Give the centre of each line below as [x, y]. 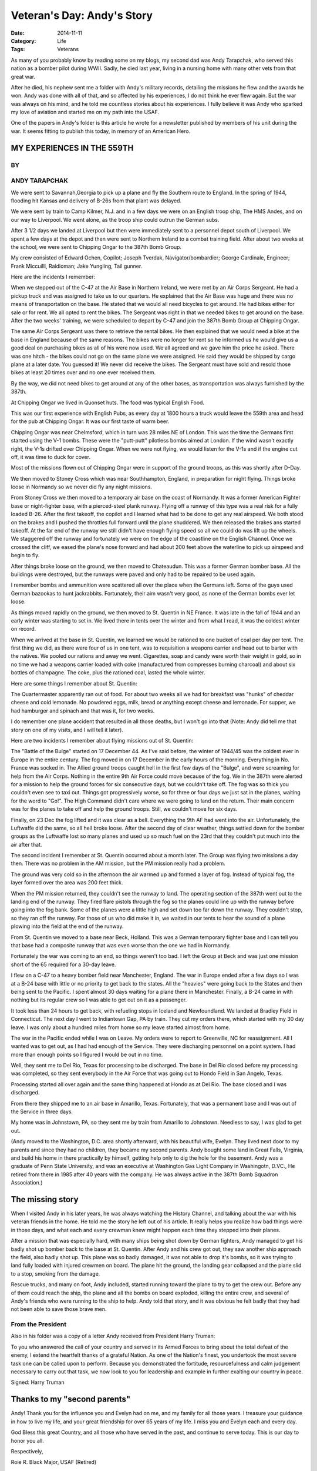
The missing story [45, 1199]
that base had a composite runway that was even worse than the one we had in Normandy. [121, 945]
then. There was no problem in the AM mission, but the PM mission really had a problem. [118, 863]
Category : [23, 41]
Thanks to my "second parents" [71, 1400]
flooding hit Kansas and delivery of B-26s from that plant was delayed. [96, 201]
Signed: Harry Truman [38, 1382]
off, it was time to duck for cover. [51, 457]
